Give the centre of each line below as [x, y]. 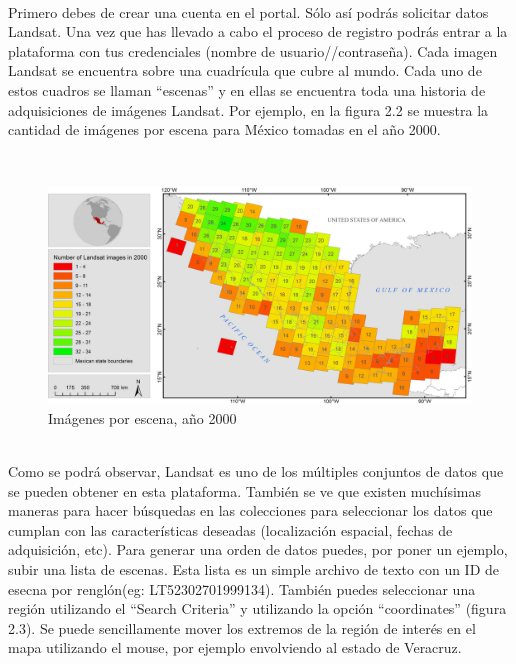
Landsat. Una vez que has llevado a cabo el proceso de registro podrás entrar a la [258, 31]
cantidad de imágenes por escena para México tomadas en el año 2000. [224, 129]
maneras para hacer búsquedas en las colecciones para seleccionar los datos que [250, 510]
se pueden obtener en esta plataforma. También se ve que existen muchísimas [244, 490]
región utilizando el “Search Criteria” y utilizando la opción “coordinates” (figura [257, 608]
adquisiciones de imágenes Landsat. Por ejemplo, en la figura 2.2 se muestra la [248, 109]
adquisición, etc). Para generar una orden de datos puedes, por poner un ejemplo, [258, 549]
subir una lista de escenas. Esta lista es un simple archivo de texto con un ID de [254, 569]
